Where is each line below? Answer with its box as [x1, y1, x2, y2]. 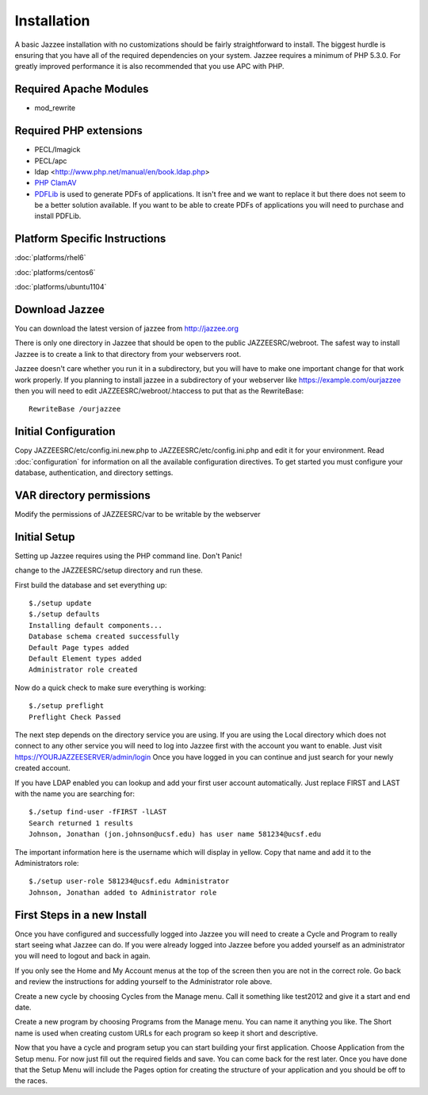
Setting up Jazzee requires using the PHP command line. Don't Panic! [14, 551, 243, 561]
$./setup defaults [29, 610, 101, 618]
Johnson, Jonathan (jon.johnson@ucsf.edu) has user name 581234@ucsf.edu [29, 829, 322, 839]
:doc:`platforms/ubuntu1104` [14, 282, 107, 292]
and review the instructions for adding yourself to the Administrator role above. [14, 977, 273, 986]
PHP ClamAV [34, 178, 77, 188]
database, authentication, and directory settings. [14, 468, 174, 477]
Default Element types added [29, 654, 142, 664]
